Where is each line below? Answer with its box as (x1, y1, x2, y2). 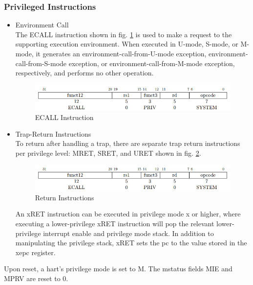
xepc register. (15, 247, 56, 257)
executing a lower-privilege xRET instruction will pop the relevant (15, 218, 214, 228)
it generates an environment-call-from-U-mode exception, (36, 48, 207, 58)
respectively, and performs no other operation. (15, 68, 154, 78)
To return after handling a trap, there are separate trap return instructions (15, 138, 240, 148)
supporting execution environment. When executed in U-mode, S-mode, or (15, 39, 238, 49)
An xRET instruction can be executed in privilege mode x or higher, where (15, 209, 241, 219)
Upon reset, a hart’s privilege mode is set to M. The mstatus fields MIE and (4, 263, 232, 274)
